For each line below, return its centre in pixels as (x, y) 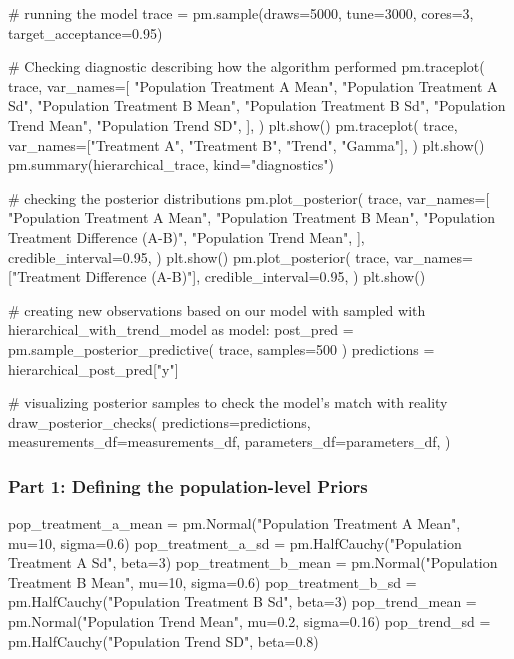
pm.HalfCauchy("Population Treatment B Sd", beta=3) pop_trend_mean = (242, 601)
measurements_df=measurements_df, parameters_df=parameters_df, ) (229, 441)
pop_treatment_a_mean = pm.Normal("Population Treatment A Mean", (234, 523)
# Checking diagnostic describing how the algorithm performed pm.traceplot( (246, 66)
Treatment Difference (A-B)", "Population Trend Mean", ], (186, 236)
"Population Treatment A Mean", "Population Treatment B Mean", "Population (252, 217)
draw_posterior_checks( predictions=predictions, (159, 421)
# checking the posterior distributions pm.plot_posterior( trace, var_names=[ (249, 197)
